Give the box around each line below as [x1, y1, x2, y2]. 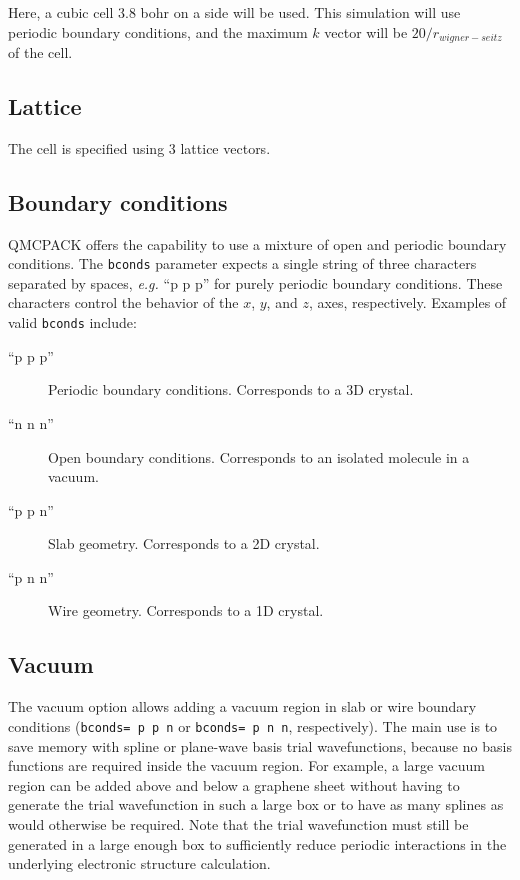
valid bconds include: [8, 312, 137, 333]
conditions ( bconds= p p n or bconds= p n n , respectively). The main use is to [8, 715, 498, 736]
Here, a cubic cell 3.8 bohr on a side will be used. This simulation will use [8, 2, 461, 22]
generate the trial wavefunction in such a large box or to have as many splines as [8, 794, 504, 815]
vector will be [324, 21, 408, 42]
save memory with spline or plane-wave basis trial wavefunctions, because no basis [8, 735, 512, 756]
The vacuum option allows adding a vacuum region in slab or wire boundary [8, 696, 477, 717]
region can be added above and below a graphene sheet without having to [8, 774, 460, 795]
